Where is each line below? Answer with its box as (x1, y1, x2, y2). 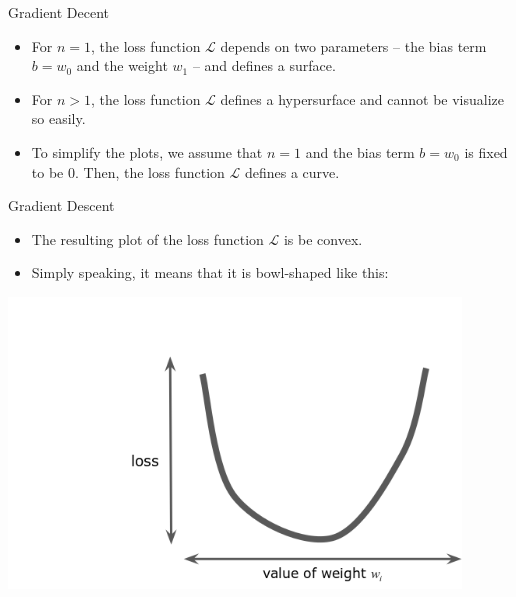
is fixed (464, 141, 508, 162)
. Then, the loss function (74, 161, 225, 182)
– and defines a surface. (192, 55, 336, 76)
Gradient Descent (8, 195, 115, 216)
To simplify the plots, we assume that (31, 141, 263, 162)
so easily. (31, 108, 86, 129)
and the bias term (305, 141, 415, 162)
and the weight (76, 55, 168, 76)
